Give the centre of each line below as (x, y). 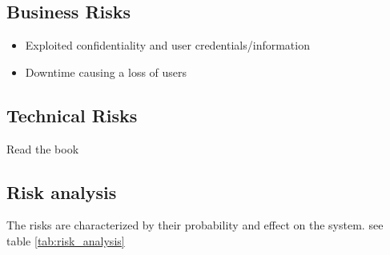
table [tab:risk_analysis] (66, 240)
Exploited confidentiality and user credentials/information (167, 45)
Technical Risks (72, 115)
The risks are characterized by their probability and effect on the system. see (195, 225)
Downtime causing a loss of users (106, 72)
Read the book (43, 148)
